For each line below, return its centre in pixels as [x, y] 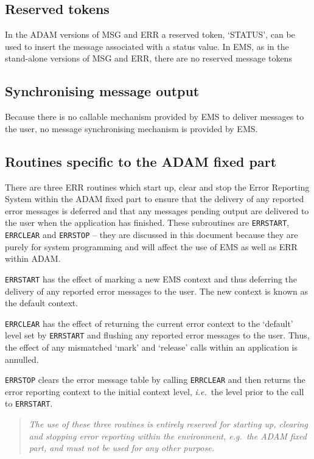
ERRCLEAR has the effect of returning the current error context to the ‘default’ [149, 323]
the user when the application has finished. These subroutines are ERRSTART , [147, 222]
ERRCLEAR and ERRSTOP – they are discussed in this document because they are [152, 235]
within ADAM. [33, 258]
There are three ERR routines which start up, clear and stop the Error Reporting [157, 187]
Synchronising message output [102, 91]
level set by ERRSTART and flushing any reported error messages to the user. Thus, [157, 335]
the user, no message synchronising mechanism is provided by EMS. [131, 128]
